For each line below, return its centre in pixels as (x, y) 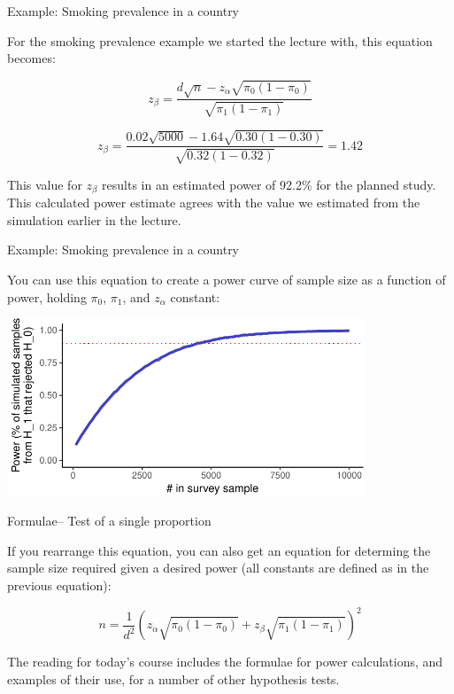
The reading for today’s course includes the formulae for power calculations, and (225, 662)
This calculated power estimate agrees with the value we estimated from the (214, 203)
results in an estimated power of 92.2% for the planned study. (269, 184)
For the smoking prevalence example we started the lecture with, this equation (220, 40)
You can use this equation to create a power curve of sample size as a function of (227, 279)
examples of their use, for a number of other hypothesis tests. (173, 678)
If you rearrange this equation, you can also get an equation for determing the (219, 550)
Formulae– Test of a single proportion (109, 521)
